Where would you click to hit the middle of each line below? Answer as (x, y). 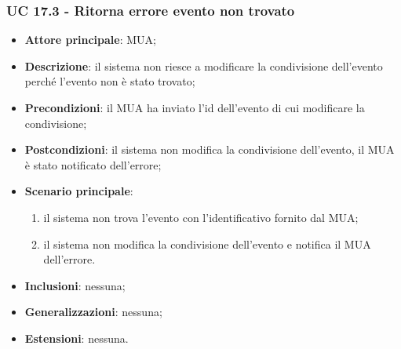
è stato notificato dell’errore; (93, 164)
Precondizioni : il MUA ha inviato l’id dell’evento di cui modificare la (195, 107)
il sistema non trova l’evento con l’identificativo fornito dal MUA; (201, 217)
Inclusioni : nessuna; (75, 285)
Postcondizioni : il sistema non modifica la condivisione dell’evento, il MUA (210, 149)
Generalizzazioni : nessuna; (93, 312)
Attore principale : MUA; (90, 40)
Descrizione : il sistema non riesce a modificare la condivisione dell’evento (204, 65)
